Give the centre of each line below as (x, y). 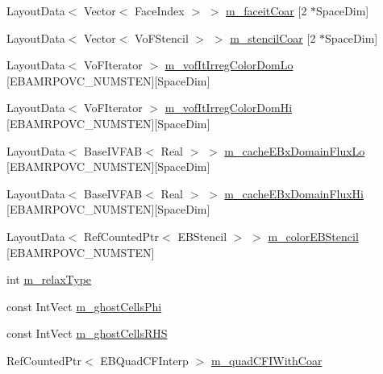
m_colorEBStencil (313, 236)
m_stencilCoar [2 (273, 37)
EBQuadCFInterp (144, 360)
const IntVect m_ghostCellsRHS (87, 333)
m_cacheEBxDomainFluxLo (295, 150)
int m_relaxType (49, 279)
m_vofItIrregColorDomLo (229, 65)
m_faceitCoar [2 (266, 10)
